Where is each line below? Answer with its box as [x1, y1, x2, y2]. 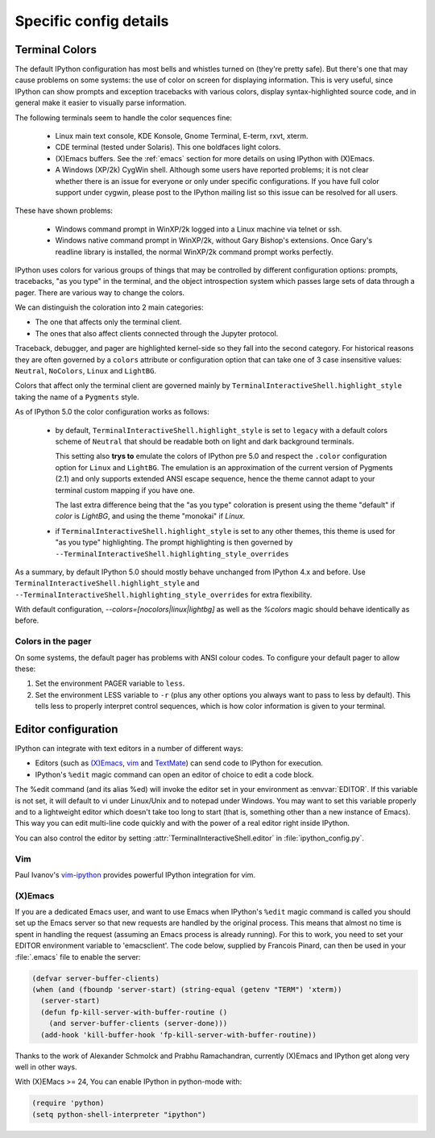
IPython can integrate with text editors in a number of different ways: [14, 744, 243, 753]
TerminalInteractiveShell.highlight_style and [14, 578, 200, 588]
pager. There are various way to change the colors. [14, 287, 185, 298]
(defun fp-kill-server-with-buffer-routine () [40, 1007, 228, 1016]
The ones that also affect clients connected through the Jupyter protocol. [35, 328, 279, 338]
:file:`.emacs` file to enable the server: [14, 952, 141, 961]
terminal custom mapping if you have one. [55, 485, 195, 495]
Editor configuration [14, 722, 118, 736]
